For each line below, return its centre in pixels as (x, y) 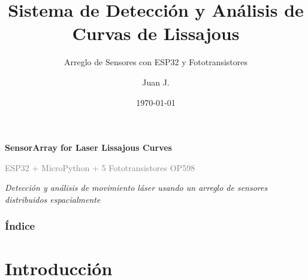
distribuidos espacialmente (53, 199)
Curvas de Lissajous (156, 33)
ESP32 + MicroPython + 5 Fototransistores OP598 (100, 167)
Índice (20, 226)
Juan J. (156, 82)
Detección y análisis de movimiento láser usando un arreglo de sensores (136, 188)
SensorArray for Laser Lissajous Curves (88, 147)
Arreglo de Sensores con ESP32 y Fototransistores (156, 62)
